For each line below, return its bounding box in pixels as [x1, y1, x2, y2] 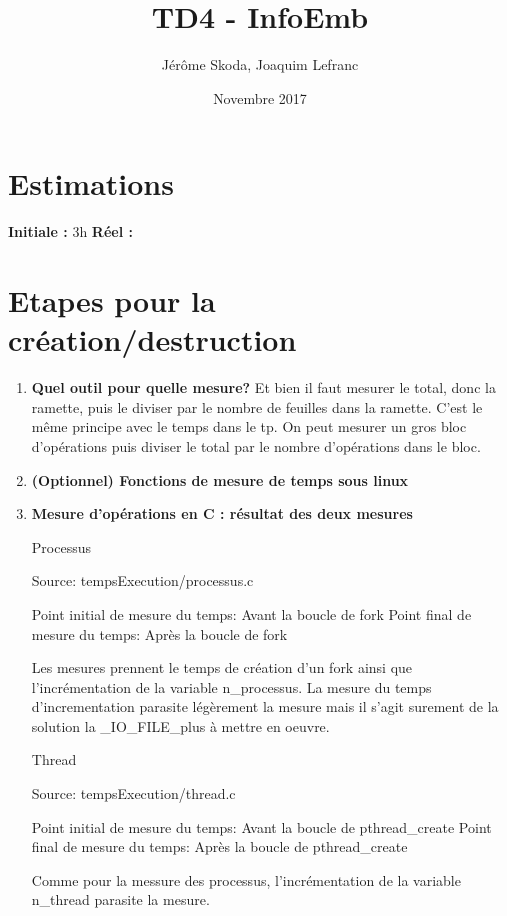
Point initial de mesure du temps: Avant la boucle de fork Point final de [31, 603, 472, 624]
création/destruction [8, 319, 297, 360]
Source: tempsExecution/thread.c [31, 783, 236, 804]
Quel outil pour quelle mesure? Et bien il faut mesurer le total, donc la [31, 377, 496, 398]
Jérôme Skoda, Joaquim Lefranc [161, 54, 359, 75]
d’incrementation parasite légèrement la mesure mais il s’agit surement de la [31, 696, 499, 717]
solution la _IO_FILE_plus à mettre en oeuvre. [31, 715, 330, 736]
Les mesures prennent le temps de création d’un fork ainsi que [31, 657, 413, 678]
